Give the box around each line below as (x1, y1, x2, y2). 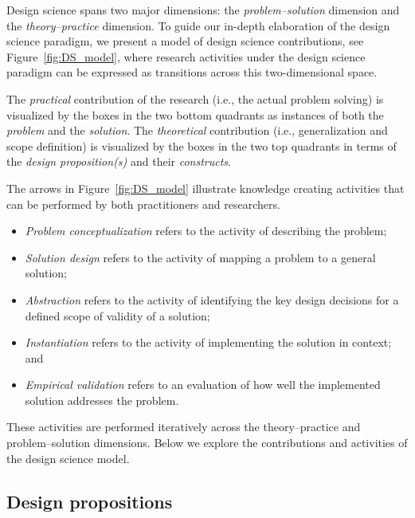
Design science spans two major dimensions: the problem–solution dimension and (6, 2, 400, 18)
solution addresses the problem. (25, 391, 179, 408)
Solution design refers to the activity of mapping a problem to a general (25, 249, 376, 265)
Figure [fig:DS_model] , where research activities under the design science (6, 48, 366, 65)
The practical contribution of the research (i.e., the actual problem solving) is (6, 90, 384, 107)
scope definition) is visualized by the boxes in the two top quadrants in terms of (6, 137, 397, 154)
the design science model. (6, 449, 130, 466)
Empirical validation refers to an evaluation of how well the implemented (25, 376, 381, 393)
